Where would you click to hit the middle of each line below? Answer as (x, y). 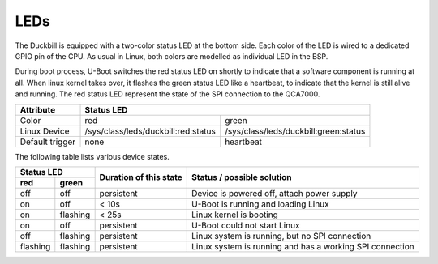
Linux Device (45, 131)
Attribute (38, 109)
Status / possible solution (242, 177)
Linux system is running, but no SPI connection (281, 236)
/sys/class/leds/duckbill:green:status (295, 131)
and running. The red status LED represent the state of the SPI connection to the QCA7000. (167, 94)
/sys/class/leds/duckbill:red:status (150, 131)
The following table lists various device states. (92, 156)
